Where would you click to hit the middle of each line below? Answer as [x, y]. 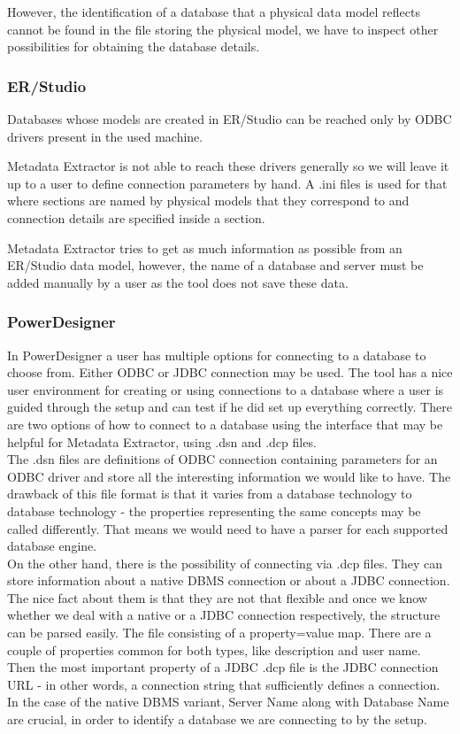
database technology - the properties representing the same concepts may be [214, 510]
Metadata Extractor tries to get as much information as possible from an [205, 247]
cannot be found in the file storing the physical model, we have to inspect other [223, 29]
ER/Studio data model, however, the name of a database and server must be [215, 265]
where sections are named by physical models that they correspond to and [208, 201]
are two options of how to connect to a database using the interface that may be [225, 424]
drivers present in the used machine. [105, 136]
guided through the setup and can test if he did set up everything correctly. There [230, 407]
